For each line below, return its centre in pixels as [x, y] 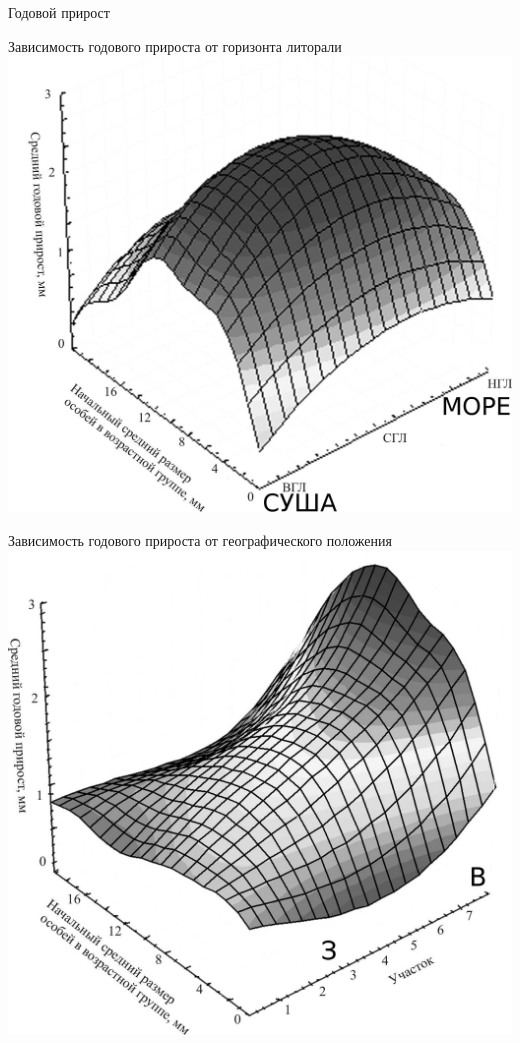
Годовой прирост [59, 12]
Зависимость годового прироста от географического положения [200, 540]
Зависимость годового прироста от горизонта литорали [175, 45]
